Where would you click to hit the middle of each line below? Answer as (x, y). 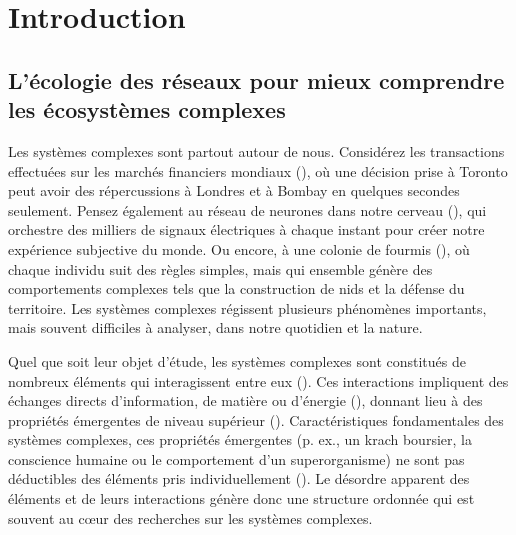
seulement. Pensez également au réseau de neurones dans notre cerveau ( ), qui (247, 209)
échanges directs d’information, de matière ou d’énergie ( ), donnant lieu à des (245, 400)
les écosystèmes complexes (147, 109)
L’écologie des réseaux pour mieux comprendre (256, 79)
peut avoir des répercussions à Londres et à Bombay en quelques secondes (234, 190)
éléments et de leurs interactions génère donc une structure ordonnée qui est (241, 498)
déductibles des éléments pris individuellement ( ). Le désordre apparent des (239, 478)
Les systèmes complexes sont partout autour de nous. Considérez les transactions (256, 150)
